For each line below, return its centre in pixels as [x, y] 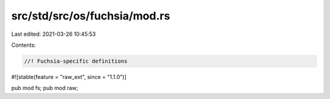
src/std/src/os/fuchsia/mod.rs [91, 16]
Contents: [24, 45]
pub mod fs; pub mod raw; [45, 88]
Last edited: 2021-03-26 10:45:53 [53, 34]
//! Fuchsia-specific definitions [76, 61]
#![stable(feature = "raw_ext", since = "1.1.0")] [69, 77]
